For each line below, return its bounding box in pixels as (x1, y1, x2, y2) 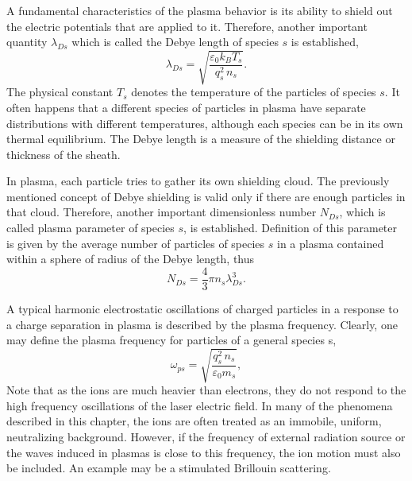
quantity (6, 33, 48, 50)
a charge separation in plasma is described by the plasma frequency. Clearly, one (6, 316, 398, 332)
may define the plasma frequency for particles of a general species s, (6, 332, 337, 348)
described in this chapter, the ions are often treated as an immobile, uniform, (6, 413, 382, 429)
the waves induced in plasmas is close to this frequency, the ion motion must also (6, 444, 401, 460)
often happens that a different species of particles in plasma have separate (6, 99, 366, 115)
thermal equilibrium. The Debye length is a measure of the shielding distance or (6, 130, 395, 147)
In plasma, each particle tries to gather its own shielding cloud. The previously (6, 173, 390, 189)
